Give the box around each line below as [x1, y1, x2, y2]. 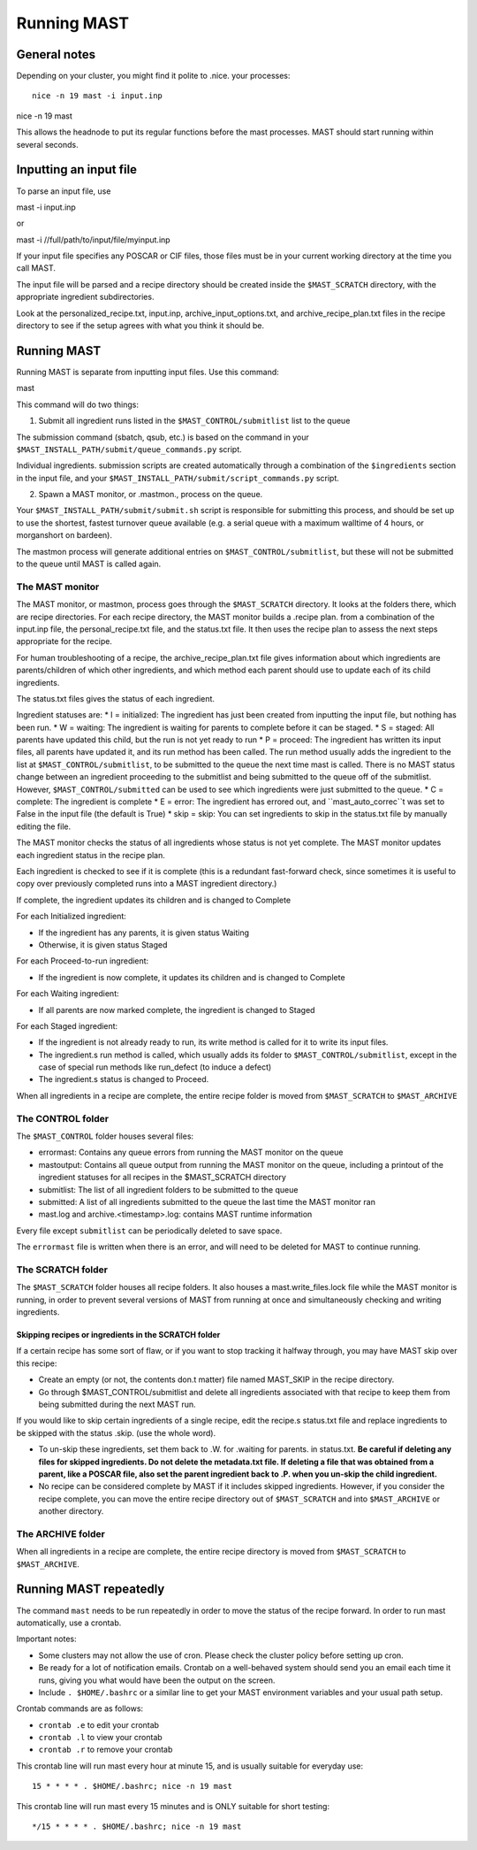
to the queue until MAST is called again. [16, 558, 162, 570]
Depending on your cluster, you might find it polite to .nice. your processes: [16, 71, 291, 81]
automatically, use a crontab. [16, 1617, 122, 1628]
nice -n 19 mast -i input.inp [32, 91, 163, 101]
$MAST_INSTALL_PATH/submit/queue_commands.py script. [16, 443, 242, 455]
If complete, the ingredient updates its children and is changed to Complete [16, 894, 291, 905]
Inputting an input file [16, 162, 137, 177]
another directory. [38, 1506, 104, 1516]
